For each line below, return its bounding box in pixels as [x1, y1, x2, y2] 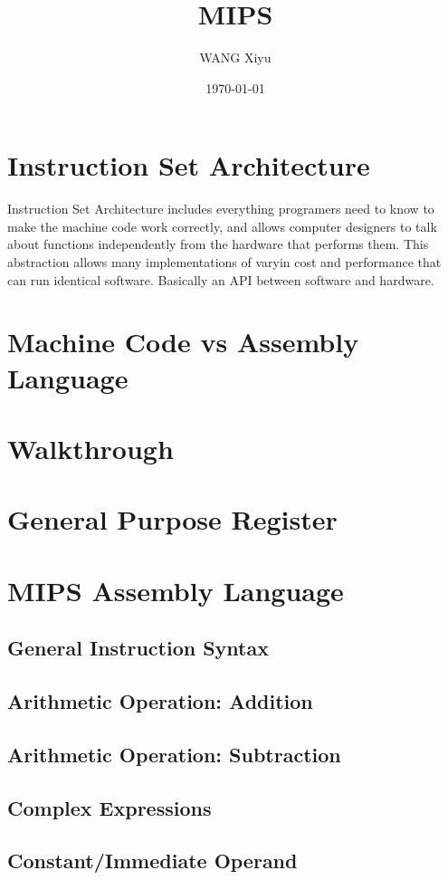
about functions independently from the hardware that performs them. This [7, 234, 429, 253]
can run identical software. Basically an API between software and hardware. [7, 270, 434, 289]
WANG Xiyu [199, 48, 272, 67]
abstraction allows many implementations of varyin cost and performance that [7, 253, 442, 272]
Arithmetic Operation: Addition [7, 687, 313, 715]
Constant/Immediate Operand [7, 847, 298, 875]
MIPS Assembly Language [7, 571, 344, 608]
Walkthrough [7, 429, 174, 466]
